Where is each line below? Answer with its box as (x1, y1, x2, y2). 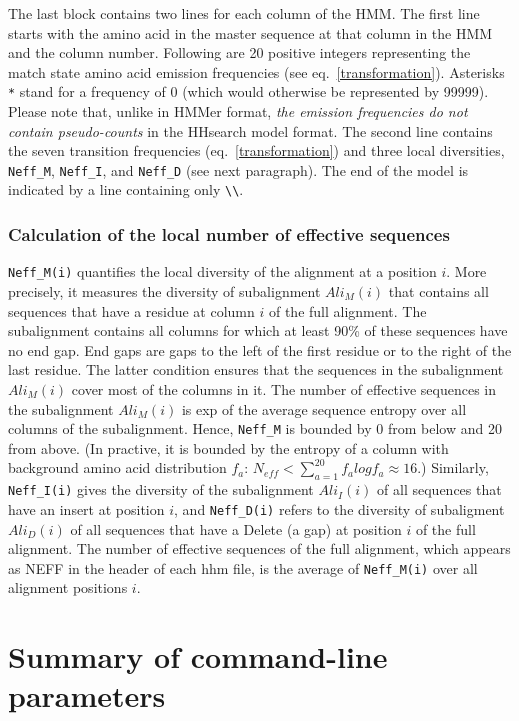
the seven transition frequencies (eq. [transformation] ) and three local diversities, (8, 140, 505, 161)
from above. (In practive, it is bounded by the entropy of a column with (8, 437, 449, 458)
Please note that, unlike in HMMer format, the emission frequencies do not (8, 101, 468, 122)
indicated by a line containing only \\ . (8, 179, 244, 200)
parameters (8, 675, 166, 716)
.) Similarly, (417, 457, 489, 478)
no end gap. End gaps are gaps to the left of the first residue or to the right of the (8, 339, 512, 360)
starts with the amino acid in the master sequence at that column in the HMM (8, 22, 493, 43)
